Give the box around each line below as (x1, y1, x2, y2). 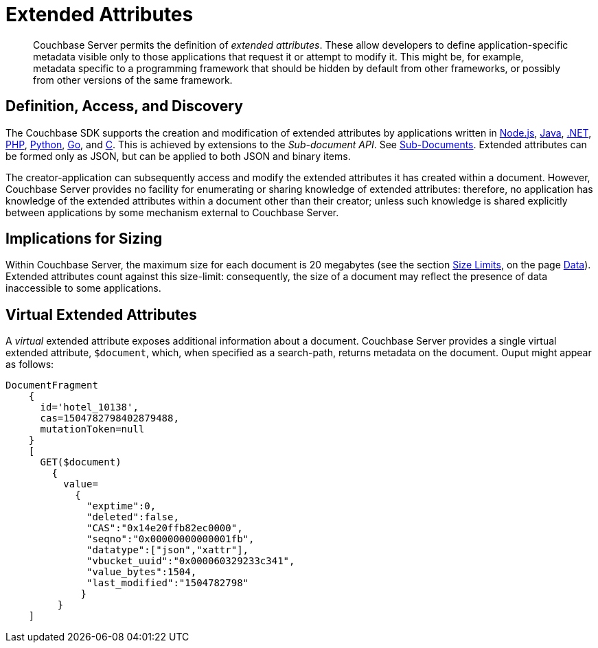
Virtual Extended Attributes (5, 305, 197, 323)
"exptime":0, (87, 500, 157, 512)
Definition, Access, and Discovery (5, 97, 243, 115)
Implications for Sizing (5, 230, 163, 248)
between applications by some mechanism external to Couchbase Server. (5, 206, 339, 218)
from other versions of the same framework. (33, 73, 233, 86)
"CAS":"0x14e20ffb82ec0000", (87, 522, 243, 534)
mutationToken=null (40, 424, 145, 435)
